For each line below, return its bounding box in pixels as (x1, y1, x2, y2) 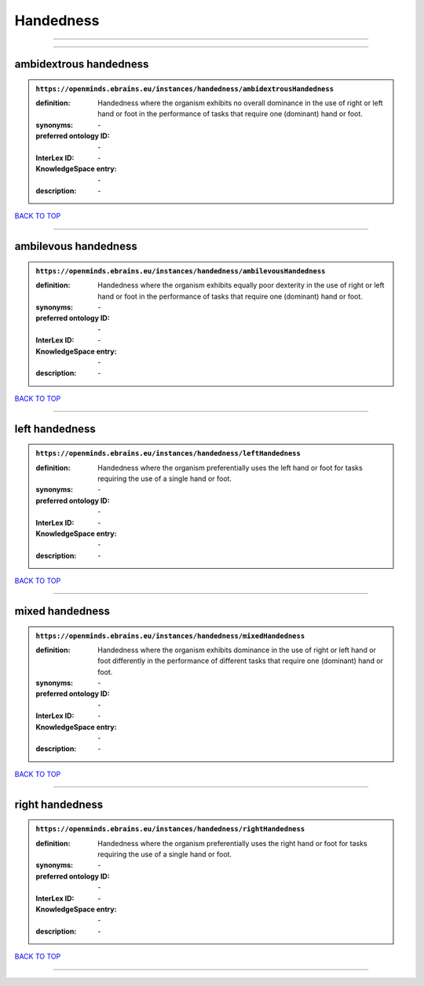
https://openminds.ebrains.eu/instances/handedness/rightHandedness (35, 825, 305, 834)
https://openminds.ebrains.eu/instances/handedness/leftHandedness (35, 449, 302, 458)
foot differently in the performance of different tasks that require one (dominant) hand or (97, 656, 384, 665)
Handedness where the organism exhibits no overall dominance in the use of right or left (97, 98, 383, 108)
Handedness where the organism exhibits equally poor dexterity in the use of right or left (97, 280, 385, 290)
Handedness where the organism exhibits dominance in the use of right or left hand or (97, 645, 377, 654)
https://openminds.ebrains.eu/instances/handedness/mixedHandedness (35, 631, 305, 640)
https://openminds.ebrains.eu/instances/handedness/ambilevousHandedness (35, 266, 326, 275)
